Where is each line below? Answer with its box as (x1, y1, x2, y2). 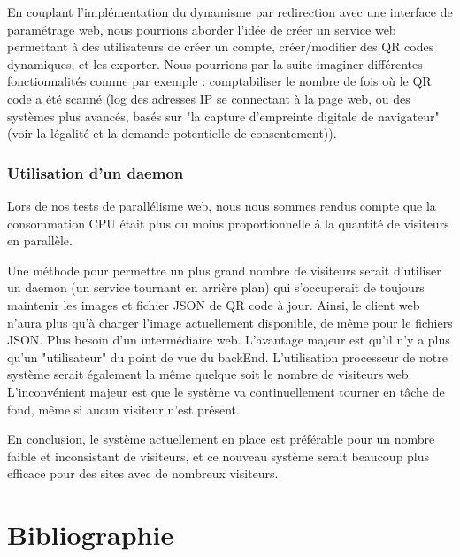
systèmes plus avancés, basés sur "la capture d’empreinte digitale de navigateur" (7, 106, 440, 125)
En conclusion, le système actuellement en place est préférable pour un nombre (7, 429, 435, 448)
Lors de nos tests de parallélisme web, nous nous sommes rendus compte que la (7, 196, 436, 214)
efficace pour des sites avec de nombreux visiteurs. (7, 464, 279, 483)
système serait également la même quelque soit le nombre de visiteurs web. (7, 365, 412, 383)
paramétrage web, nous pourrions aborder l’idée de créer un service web (7, 19, 396, 38)
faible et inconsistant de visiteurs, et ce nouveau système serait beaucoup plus (7, 446, 430, 465)
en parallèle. (7, 231, 73, 250)
